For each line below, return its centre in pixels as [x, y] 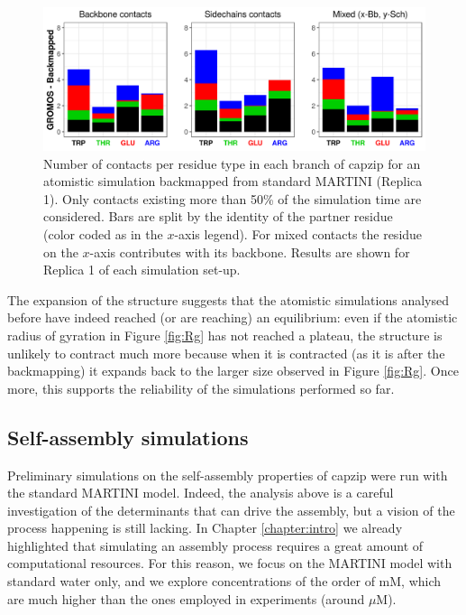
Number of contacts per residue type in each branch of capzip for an [232, 163]
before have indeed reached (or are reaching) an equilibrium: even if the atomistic [233, 317]
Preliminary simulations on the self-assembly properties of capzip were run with [228, 475]
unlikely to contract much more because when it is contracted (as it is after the [226, 353]
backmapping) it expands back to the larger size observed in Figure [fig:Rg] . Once [233, 371]
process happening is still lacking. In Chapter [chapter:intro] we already [205, 528]
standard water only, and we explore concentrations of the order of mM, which [224, 581]
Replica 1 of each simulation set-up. [142, 270]
